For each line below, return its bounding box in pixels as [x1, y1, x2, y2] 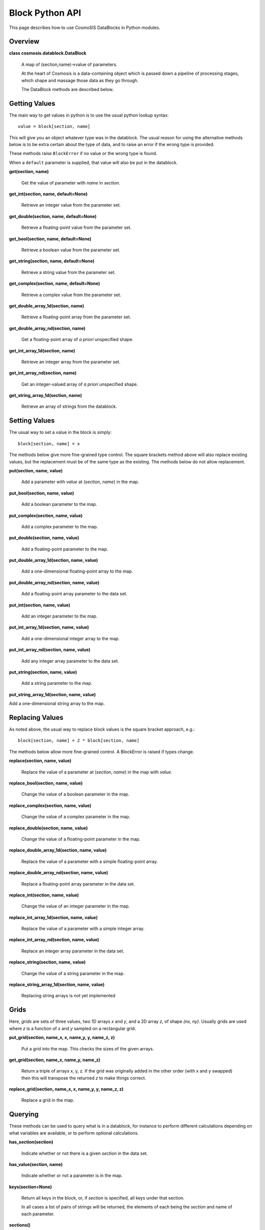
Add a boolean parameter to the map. [21, 501, 98, 507]
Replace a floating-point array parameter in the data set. [21, 881, 135, 887]
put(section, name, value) [9, 467, 63, 473]
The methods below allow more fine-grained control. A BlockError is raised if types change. [9, 748, 194, 755]
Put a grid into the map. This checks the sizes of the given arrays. [21, 1045, 154, 1051]
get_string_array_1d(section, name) [9, 393, 82, 399]
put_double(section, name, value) [9, 535, 79, 541]
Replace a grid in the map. [21, 1097, 75, 1103]
